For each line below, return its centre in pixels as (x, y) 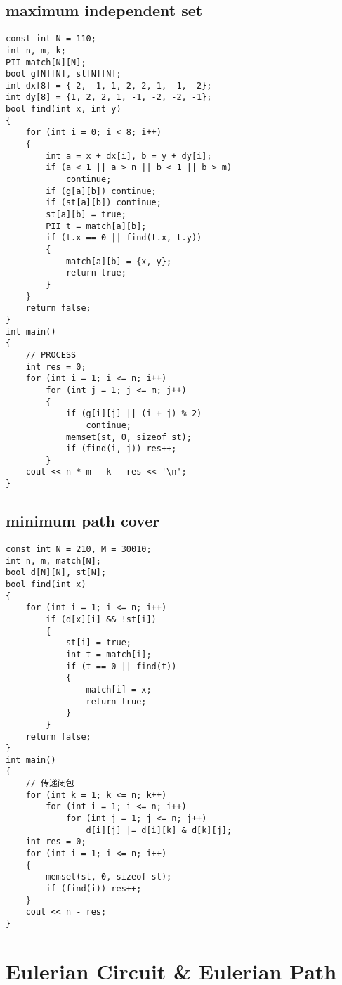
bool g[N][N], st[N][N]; (64, 74)
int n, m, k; (36, 50)
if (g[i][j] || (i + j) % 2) (134, 414)
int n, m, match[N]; (54, 561)
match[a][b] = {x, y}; (119, 261)
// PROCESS (51, 355)
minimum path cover (83, 521)
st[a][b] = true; (86, 215)
